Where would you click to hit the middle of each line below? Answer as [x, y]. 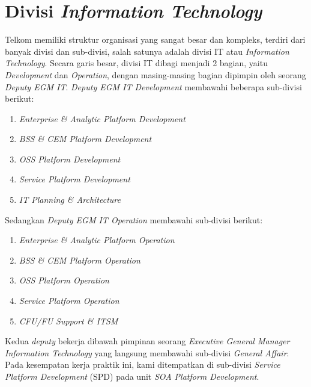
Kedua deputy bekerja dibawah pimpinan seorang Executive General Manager [147, 341]
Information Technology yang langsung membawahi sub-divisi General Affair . [147, 352]
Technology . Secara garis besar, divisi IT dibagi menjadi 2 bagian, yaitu [136, 63]
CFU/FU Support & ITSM [68, 320]
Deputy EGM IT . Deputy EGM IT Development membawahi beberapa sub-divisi [153, 86]
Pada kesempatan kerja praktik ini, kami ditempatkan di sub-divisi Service [143, 364]
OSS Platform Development [70, 159]
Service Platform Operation [69, 301]
